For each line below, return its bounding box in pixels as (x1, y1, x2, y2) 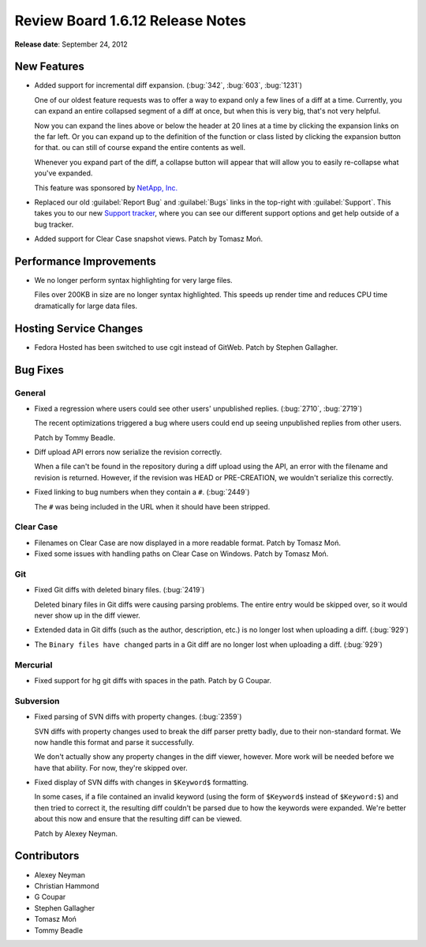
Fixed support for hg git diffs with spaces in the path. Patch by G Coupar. (34, 676, 272, 685)
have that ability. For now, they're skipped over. (34, 763, 189, 772)
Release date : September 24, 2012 (14, 39, 128, 49)
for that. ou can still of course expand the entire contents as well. (34, 143, 246, 152)
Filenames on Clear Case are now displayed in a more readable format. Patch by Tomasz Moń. (34, 538, 341, 547)
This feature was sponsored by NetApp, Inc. (34, 182, 177, 193)
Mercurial (14, 660, 53, 671)
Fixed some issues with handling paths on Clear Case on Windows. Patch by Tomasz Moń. (34, 549, 329, 558)
